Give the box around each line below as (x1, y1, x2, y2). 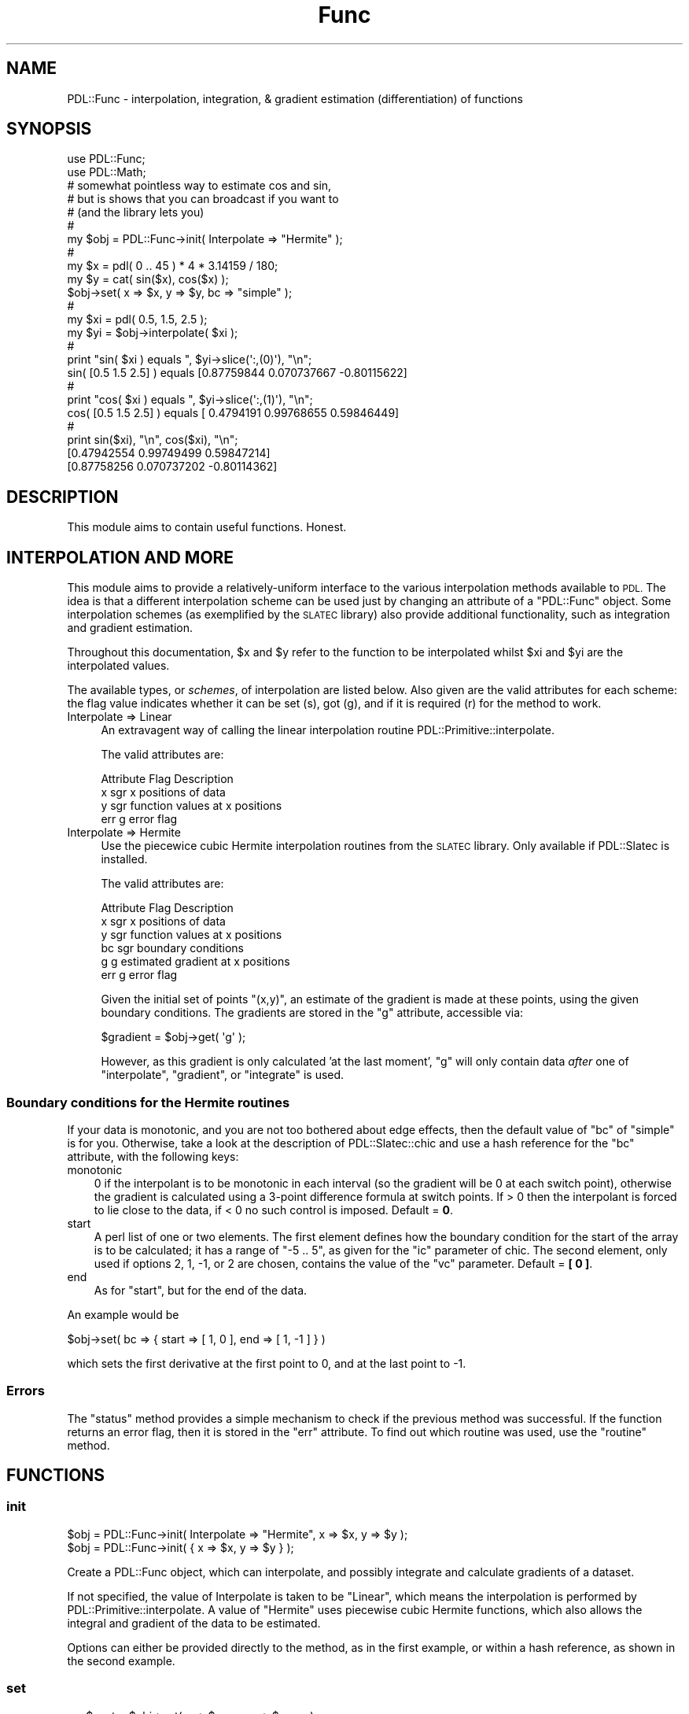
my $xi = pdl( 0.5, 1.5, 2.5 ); (67, 312, 208, 327)
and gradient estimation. (67, 621, 193, 635)
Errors (6, 1383, 45, 1399)
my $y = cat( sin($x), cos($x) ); (67, 272, 229, 286)
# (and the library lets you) (67, 205, 204, 220)
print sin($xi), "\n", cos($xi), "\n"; (67, 433, 238, 447)
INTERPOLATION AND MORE (6, 547, 234, 567)
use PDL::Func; (67, 152, 146, 166)
